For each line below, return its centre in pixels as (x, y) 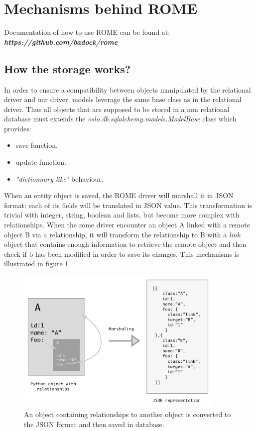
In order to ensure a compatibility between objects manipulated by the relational (128, 89)
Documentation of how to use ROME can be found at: (87, 32)
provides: (18, 128)
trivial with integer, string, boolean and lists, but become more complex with (122, 215)
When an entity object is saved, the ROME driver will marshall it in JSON (119, 195)
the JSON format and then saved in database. (94, 424)
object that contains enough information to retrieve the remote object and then (125, 244)
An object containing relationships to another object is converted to (128, 414)
